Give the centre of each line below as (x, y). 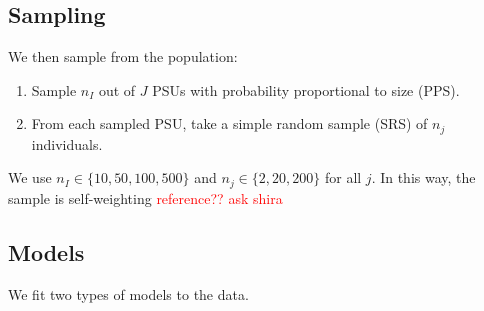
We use (30, 177)
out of (117, 89)
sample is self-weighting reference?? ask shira (145, 197)
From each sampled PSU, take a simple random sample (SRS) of (229, 123)
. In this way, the (423, 177)
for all (343, 177)
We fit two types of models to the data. (128, 293)
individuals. (67, 143)
